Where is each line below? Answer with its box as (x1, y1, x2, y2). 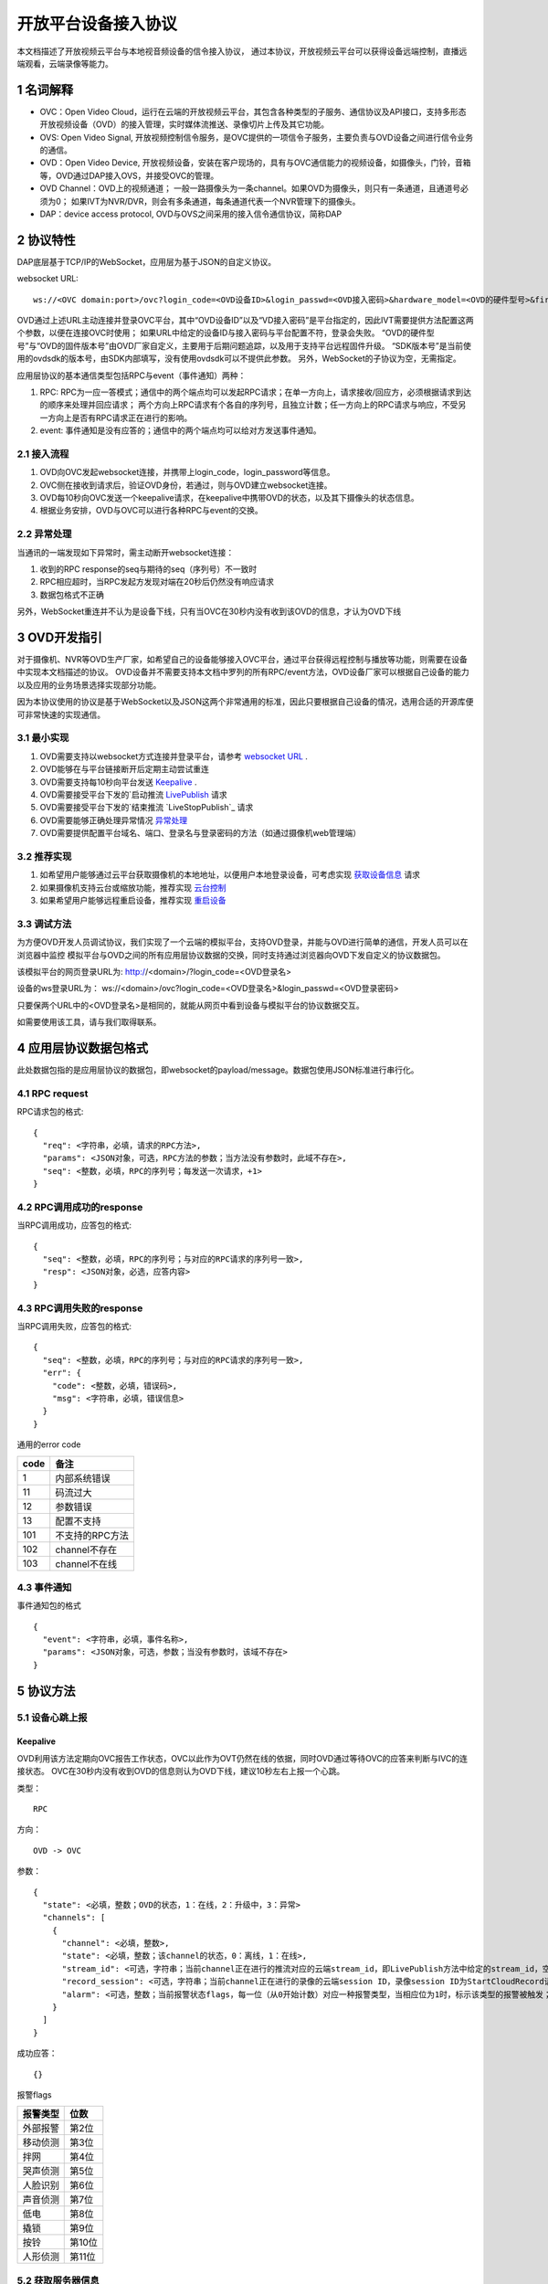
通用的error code (16, 1439, 81, 1450)
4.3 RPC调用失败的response (16, 1302, 143, 1315)
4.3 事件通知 (16, 1581, 72, 1593)
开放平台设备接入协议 (16, 14, 178, 34)
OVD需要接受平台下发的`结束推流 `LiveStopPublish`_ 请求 (39, 802, 254, 813)
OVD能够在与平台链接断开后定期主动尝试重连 (39, 764, 209, 775)
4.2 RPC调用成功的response (16, 1200, 143, 1213)
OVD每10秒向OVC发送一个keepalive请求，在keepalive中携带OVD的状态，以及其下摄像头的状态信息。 (39, 492, 419, 503)
